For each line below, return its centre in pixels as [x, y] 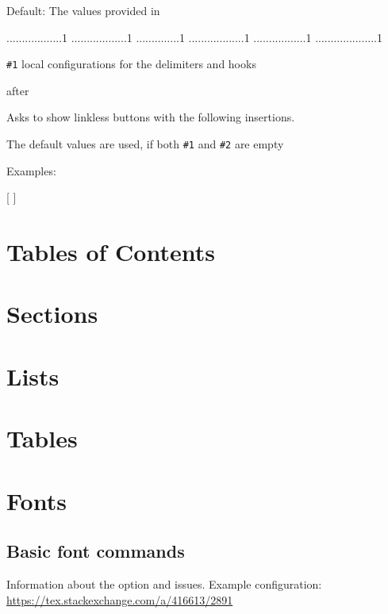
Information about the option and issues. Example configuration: [164, 583]
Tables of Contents [111, 252]
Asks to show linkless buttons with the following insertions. [151, 117]
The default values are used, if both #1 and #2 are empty [145, 144]
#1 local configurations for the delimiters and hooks [131, 64]
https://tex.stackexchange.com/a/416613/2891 [120, 599]
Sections [52, 314]
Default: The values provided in [83, 10]
